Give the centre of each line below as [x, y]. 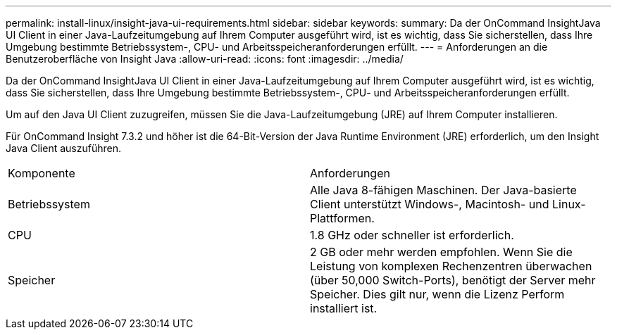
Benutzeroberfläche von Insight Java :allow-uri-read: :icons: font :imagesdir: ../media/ [205, 59]
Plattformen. [342, 218]
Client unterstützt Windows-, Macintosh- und [430, 204]
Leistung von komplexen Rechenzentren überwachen [451, 266]
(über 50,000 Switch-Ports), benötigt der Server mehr [453, 280]
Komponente [42, 173]
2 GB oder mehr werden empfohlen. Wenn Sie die [441, 252]
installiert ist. [344, 308]
